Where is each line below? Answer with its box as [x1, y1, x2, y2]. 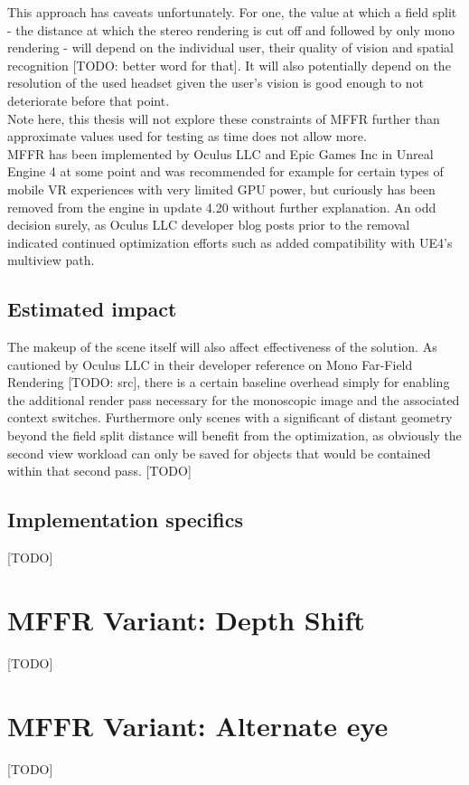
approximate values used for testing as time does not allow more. [7, 127, 367, 146]
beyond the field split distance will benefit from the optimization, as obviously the [7, 426, 462, 445]
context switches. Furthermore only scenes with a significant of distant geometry [7, 408, 453, 427]
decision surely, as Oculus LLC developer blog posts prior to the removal [7, 215, 410, 234]
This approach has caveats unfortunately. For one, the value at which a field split [7, 3, 457, 21]
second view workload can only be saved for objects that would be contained [7, 443, 431, 462]
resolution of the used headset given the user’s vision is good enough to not [7, 73, 425, 92]
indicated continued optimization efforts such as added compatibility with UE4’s [7, 232, 453, 251]
